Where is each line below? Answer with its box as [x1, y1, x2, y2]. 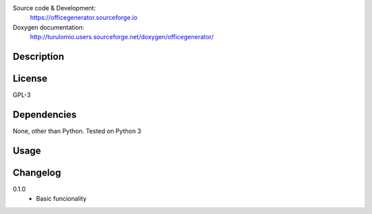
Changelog [12, 167, 61, 178]
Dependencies [12, 109, 77, 120]
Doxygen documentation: [12, 23, 85, 31]
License [12, 73, 48, 84]
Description [12, 50, 65, 62]
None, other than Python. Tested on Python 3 [12, 127, 141, 135]
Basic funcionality [36, 195, 87, 203]
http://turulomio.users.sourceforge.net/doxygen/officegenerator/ [30, 33, 214, 41]
